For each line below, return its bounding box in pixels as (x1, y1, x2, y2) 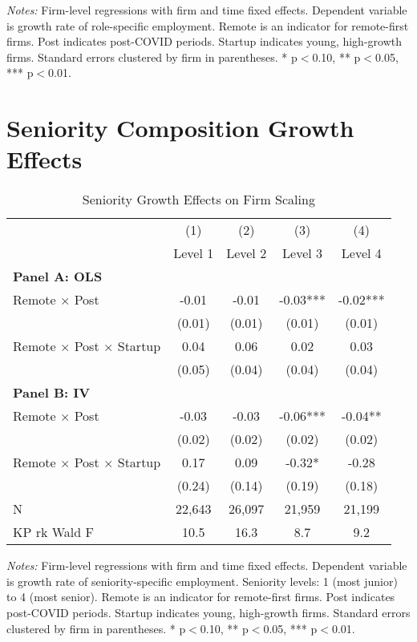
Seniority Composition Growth (6, 111, 354, 144)
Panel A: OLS (13, 267, 103, 286)
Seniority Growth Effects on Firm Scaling (82, 190, 315, 209)
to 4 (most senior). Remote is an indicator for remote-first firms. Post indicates (6, 588, 395, 605)
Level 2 (226, 244, 267, 263)
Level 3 (282, 244, 323, 263)
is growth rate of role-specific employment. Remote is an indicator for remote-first (6, 17, 409, 34)
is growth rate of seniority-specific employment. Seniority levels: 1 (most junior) (6, 572, 398, 589)
